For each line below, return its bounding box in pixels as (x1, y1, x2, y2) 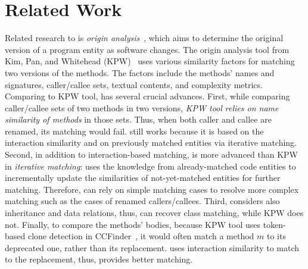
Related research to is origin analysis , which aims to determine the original (5, 32, 284, 44)
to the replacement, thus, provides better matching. (5, 253, 193, 265)
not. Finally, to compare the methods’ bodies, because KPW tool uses (5, 218, 260, 230)
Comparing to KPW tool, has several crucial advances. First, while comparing (5, 90, 290, 102)
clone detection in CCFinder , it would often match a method (27, 230, 254, 242)
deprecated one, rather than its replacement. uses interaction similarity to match (5, 241, 300, 254)
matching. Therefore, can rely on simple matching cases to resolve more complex (5, 183, 299, 195)
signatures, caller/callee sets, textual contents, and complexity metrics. (5, 78, 263, 90)
